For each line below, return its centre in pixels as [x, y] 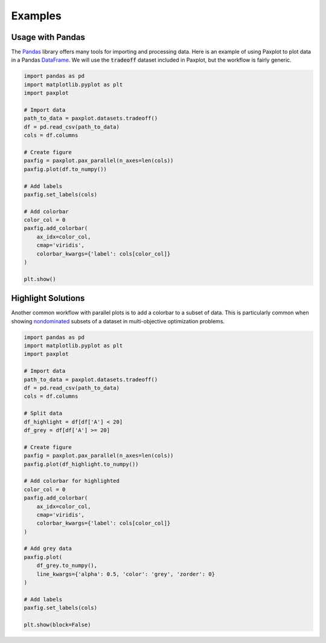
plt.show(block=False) [57, 625]
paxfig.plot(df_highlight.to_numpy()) [81, 464]
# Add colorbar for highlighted [72, 481]
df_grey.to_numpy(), [67, 566]
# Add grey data [48, 549]
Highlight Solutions [48, 298]
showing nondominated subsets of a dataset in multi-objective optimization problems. [118, 321]
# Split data [43, 413]
